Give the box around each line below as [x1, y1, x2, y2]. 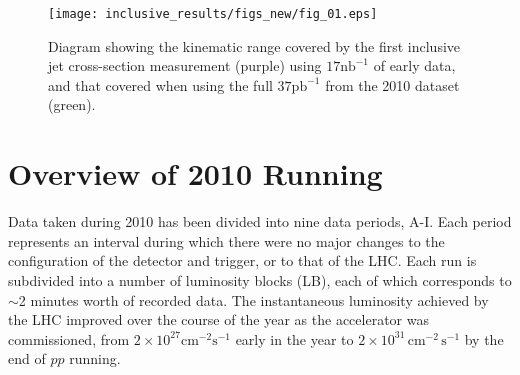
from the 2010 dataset [325, 74, 460, 95]
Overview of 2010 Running [8, 153, 383, 194]
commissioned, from [8, 328, 130, 349]
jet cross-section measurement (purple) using [48, 55, 322, 76]
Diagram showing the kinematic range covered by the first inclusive [48, 35, 461, 56]
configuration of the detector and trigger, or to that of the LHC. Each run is [8, 250, 477, 271]
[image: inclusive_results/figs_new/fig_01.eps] [48, 7, 378, 21]
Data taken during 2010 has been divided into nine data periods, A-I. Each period [8, 211, 512, 232]
